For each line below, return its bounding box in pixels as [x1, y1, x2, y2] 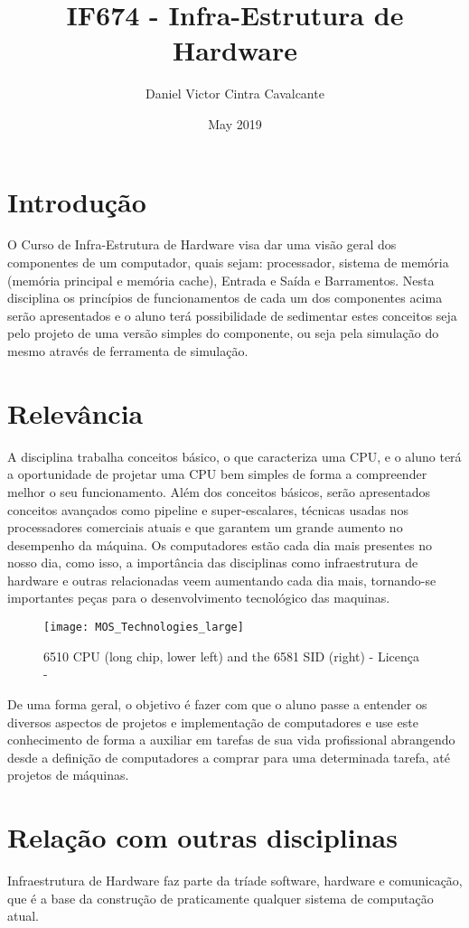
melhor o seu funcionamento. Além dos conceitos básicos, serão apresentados [7, 482, 431, 501]
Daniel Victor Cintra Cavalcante [145, 84, 324, 103]
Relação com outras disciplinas [7, 819, 398, 856]
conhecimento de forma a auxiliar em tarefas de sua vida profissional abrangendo [7, 730, 455, 749]
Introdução [7, 183, 146, 220]
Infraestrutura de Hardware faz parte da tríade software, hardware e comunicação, [7, 871, 463, 889]
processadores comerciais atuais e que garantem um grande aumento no [7, 518, 403, 537]
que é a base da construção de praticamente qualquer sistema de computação [7, 888, 434, 907]
